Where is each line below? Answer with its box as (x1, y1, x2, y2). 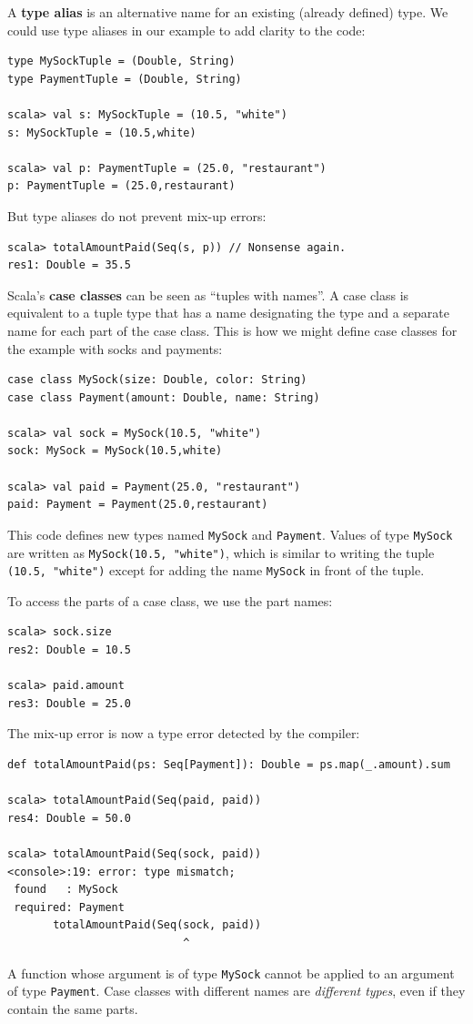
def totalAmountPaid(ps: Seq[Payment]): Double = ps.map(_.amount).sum (7, 757, 450, 771)
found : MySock (14, 883, 118, 897)
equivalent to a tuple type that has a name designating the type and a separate (7, 303, 449, 322)
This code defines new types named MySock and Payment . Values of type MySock (7, 524, 453, 543)
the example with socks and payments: (7, 339, 223, 358)
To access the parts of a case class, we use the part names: (7, 591, 333, 610)
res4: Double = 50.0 (7, 811, 132, 825)
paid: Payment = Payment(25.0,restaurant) (7, 498, 268, 512)
